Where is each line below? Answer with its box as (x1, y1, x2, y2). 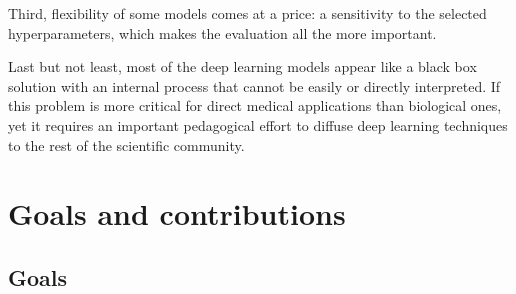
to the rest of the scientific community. (8, 134, 245, 155)
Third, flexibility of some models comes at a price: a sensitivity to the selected (8, 3, 487, 23)
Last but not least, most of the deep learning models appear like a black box (8, 56, 477, 77)
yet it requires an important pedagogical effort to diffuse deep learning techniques (8, 114, 508, 135)
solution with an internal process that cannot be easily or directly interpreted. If (8, 75, 501, 96)
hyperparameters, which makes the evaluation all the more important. (8, 22, 437, 43)
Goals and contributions (8, 193, 346, 234)
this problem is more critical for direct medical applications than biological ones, (8, 95, 502, 116)
